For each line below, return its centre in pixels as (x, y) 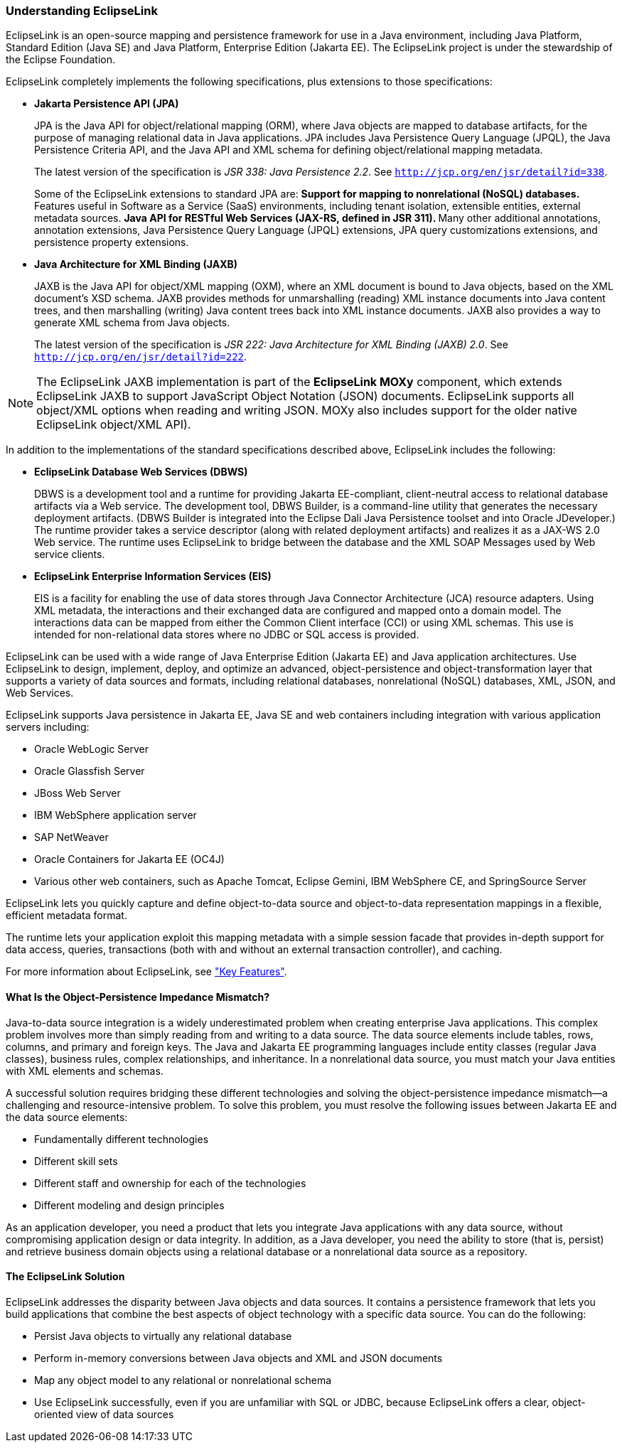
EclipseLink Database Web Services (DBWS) (141, 472)
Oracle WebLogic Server (92, 749)
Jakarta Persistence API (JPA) (107, 104)
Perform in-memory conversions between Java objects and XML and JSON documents (238, 1358)
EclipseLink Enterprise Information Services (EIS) (153, 576)
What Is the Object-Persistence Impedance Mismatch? (138, 997)
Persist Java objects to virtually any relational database (163, 1336)
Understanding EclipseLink (82, 11)
